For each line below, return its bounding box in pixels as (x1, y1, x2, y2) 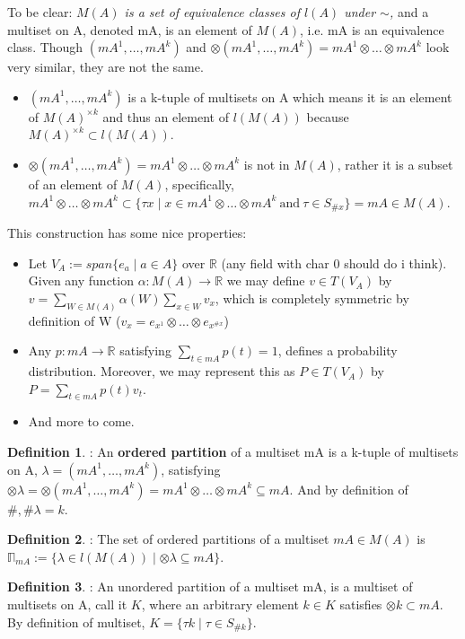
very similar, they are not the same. (7, 57, 204, 76)
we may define (226, 271, 305, 290)
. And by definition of (289, 479, 408, 498)
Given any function (28, 271, 134, 290)
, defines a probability (277, 341, 398, 360)
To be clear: (7, 3, 73, 21)
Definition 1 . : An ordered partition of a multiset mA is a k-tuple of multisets (7, 442, 459, 461)
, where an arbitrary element (141, 595, 299, 613)
